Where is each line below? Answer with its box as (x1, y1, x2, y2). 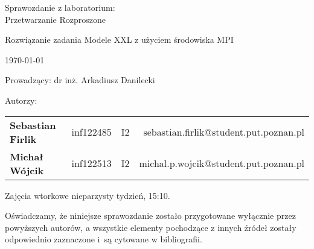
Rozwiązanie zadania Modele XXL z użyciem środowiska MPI (5, 33, 234, 46)
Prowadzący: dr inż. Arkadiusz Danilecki (5, 74, 155, 86)
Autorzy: (5, 93, 37, 106)
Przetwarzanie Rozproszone (5, 13, 106, 25)
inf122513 (71, 156, 112, 171)
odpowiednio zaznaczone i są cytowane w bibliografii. (5, 233, 202, 245)
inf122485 (71, 125, 112, 139)
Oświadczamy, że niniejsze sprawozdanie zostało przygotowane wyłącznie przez (5, 209, 296, 222)
